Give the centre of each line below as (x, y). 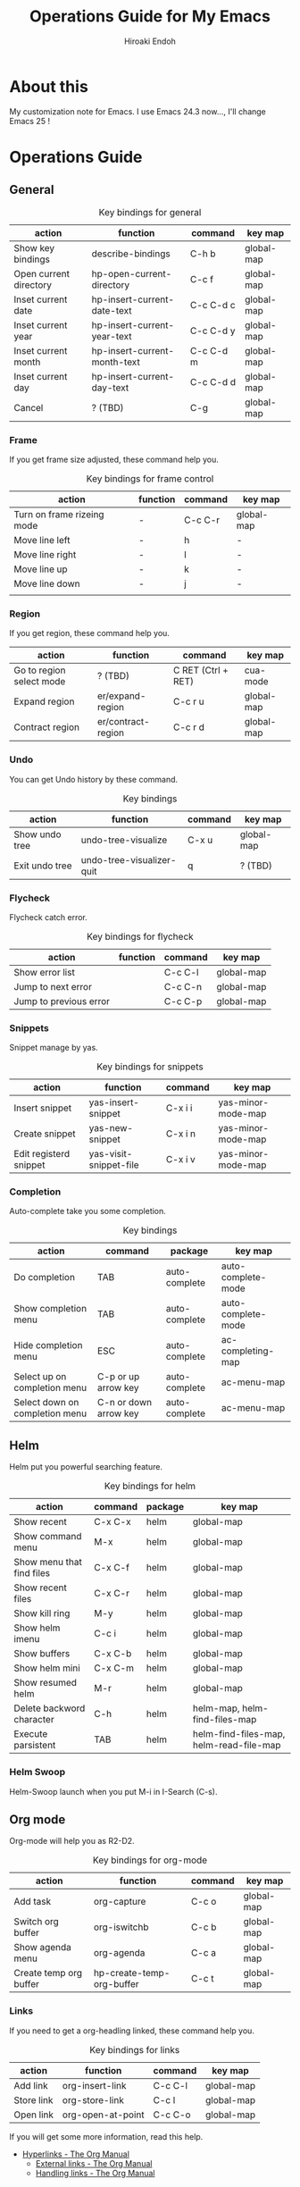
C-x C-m (113, 1668)
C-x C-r (111, 1594)
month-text (116, 362)
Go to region (40, 670)
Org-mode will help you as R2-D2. (72, 1841)
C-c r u (189, 701)
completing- (248, 1351)
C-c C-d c (213, 305)
